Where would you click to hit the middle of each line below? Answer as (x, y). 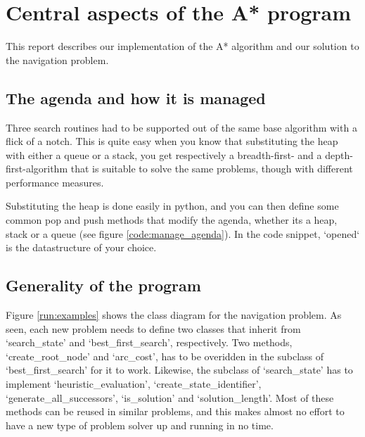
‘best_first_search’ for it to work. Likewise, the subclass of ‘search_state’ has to (179, 370)
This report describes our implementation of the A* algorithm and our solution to (182, 46)
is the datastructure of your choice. (81, 247)
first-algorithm (37, 169)
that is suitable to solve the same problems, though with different (212, 169)
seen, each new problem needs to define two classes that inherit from (153, 328)
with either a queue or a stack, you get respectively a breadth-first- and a (164, 154)
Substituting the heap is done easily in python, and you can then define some (172, 206)
